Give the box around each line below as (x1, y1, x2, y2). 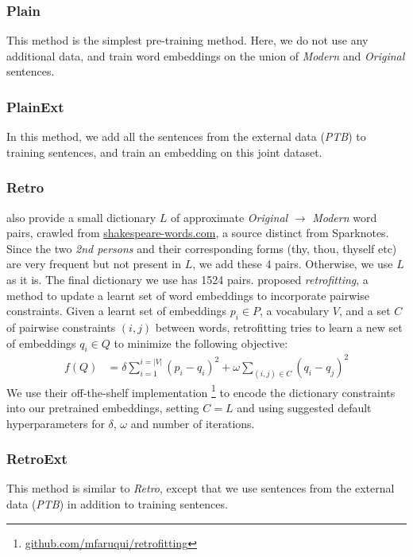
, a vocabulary (259, 302, 330, 319)
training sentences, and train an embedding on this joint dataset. (6, 143, 322, 160)
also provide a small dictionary (6, 208, 156, 225)
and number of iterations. (130, 415, 255, 431)
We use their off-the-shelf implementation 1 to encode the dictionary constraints (6, 381, 396, 400)
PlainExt (6, 96, 64, 116)
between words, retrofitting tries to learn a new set (155, 318, 403, 335)
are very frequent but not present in (6, 255, 181, 272)
